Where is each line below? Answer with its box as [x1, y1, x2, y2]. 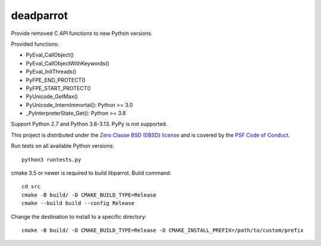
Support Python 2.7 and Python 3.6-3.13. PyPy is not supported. [11, 121, 168, 128]
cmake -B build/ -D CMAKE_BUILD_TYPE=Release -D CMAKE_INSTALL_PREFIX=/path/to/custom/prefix [21, 226, 304, 234]
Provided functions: [11, 40, 59, 48]
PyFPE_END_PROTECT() [26, 76, 86, 83]
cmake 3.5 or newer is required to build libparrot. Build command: [11, 169, 172, 176]
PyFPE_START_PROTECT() [26, 84, 92, 92]
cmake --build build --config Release [21, 200, 135, 207]
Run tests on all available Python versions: [11, 143, 114, 150]
